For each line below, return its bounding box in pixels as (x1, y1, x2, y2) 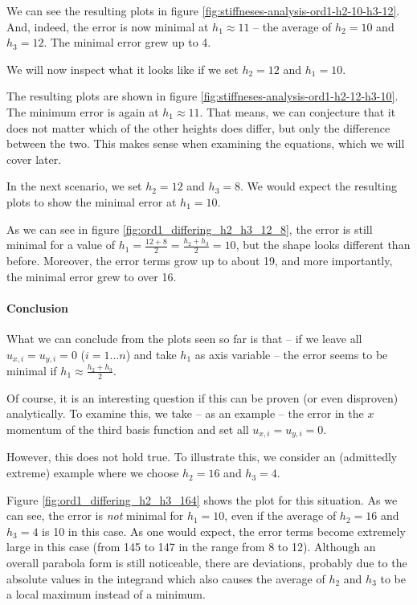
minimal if (6, 362, 57, 378)
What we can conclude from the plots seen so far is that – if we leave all (6, 329, 362, 346)
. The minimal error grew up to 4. (43, 34, 211, 51)
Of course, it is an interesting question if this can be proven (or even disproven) (6, 389, 399, 406)
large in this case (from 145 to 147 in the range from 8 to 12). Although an (6, 538, 376, 555)
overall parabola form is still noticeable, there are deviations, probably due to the (6, 554, 407, 571)
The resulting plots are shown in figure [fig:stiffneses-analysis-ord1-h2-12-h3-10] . (6, 88, 399, 104)
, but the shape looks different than (235, 236, 411, 253)
